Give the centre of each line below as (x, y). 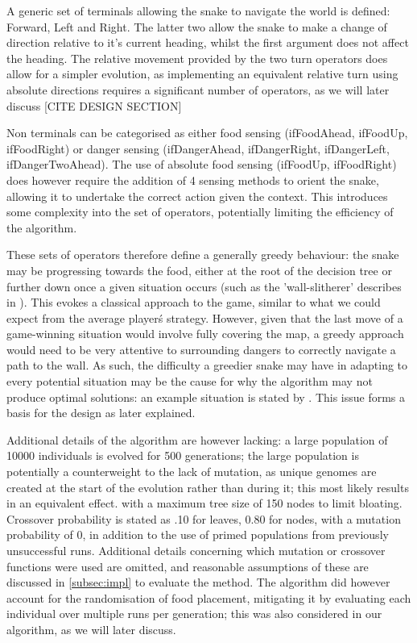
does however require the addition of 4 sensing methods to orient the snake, (193, 180)
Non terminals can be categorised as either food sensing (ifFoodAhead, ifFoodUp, (207, 133)
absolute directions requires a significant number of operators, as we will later (198, 89)
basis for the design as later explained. (101, 413)
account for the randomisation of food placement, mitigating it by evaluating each (209, 597)
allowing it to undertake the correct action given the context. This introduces (197, 196)
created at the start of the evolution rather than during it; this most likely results (208, 487)
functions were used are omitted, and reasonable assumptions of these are (188, 566)
